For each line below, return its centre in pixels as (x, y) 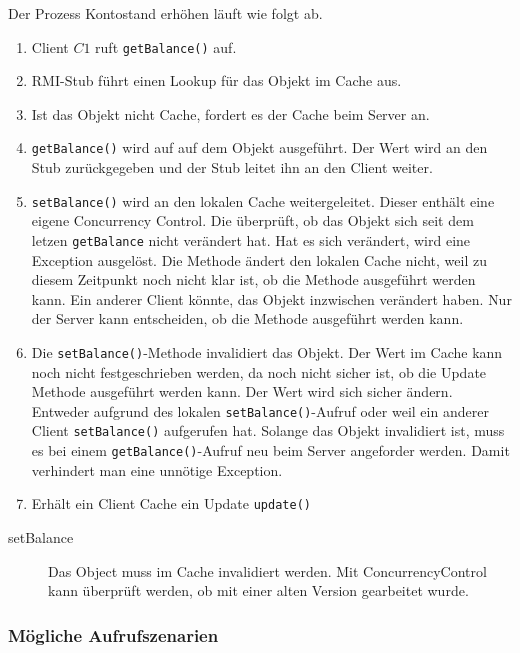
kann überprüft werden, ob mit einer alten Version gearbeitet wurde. (258, 590)
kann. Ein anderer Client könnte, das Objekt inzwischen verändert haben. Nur (271, 298)
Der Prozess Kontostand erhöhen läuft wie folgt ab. (165, 13)
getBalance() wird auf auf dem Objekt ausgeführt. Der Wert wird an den (259, 147)
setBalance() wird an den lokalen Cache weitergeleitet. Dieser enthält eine (263, 200)
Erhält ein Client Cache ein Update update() (171, 503)
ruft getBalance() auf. (166, 46)
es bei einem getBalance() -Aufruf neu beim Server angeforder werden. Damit (270, 450)
